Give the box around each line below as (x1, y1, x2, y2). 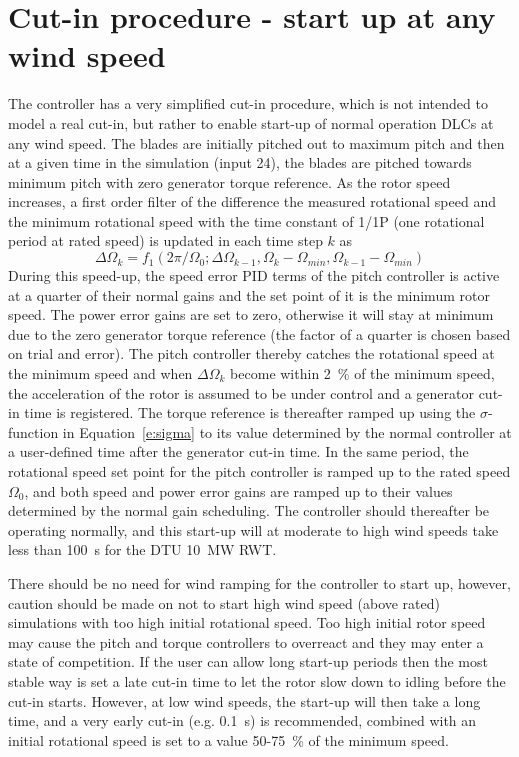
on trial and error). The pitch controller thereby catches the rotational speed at (8, 343, 495, 364)
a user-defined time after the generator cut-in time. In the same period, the (8, 441, 469, 462)
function (8, 421, 59, 442)
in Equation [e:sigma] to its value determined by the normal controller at (62, 421, 512, 442)
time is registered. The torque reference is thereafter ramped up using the (24, 402, 476, 423)
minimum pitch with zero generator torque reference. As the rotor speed (8, 171, 451, 192)
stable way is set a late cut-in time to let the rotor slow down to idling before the (8, 670, 506, 691)
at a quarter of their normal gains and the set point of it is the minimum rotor (8, 284, 490, 305)
